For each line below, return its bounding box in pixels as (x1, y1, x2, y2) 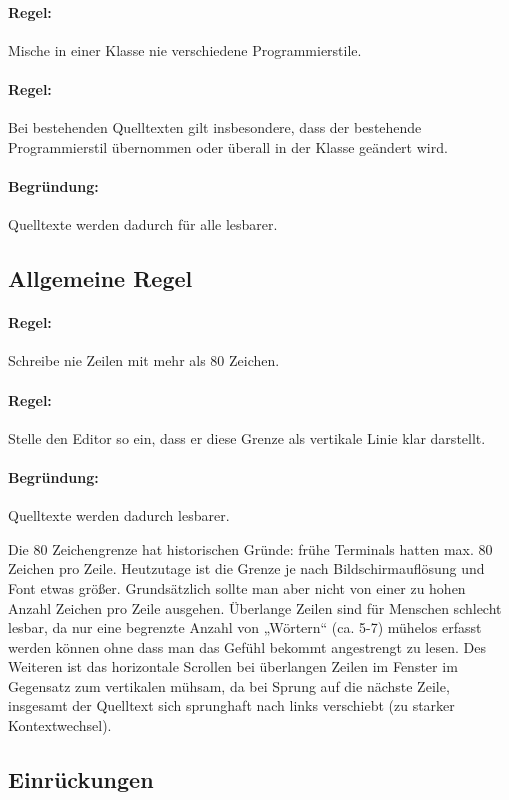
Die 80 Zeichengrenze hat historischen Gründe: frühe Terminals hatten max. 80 (8, 538, 493, 559)
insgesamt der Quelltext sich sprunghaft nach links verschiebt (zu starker (8, 695, 455, 716)
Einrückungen (8, 764, 154, 795)
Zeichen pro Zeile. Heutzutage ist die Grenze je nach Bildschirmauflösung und (8, 558, 485, 579)
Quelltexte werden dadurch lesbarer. (8, 505, 230, 526)
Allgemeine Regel (8, 263, 193, 294)
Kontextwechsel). (8, 715, 112, 736)
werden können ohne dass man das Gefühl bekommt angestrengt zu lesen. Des (8, 636, 486, 657)
